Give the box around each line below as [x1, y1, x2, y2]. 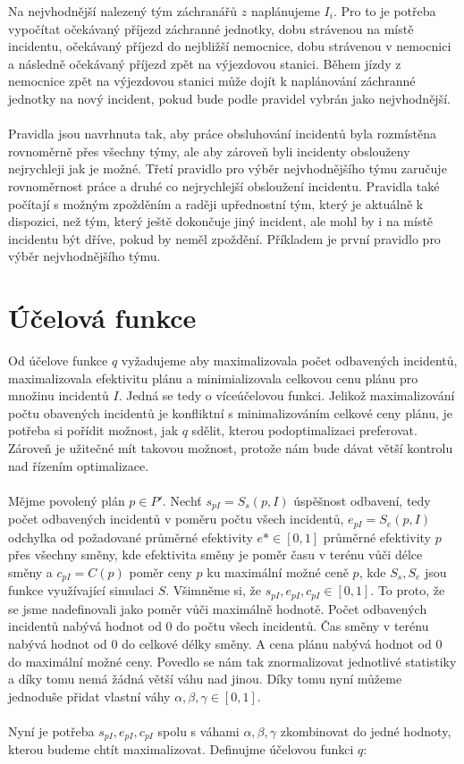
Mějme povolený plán [8, 491, 125, 509]
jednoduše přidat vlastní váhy [8, 686, 171, 705]
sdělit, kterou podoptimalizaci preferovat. [191, 421, 418, 440]
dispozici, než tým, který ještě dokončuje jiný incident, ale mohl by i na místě [8, 212, 434, 231]
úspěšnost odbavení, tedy [293, 491, 431, 509]
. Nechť [162, 491, 202, 509]
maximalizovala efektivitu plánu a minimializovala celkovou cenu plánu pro [8, 368, 418, 387]
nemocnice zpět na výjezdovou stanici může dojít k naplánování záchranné [8, 71, 416, 90]
